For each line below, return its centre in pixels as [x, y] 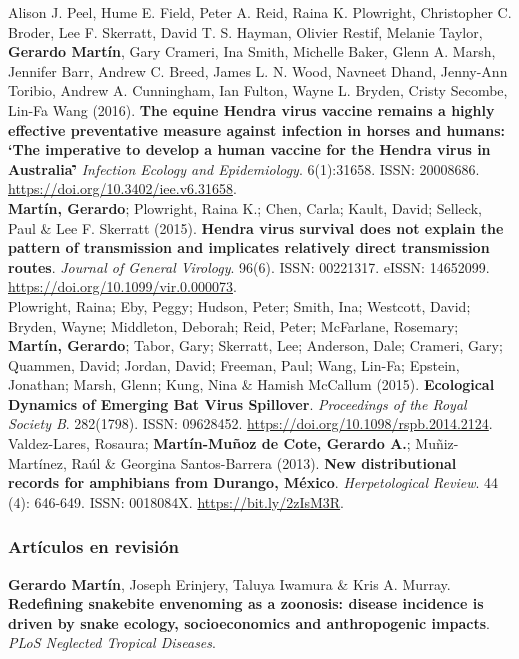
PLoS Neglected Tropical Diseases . [112, 642]
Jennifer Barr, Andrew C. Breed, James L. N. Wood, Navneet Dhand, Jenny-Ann [258, 70]
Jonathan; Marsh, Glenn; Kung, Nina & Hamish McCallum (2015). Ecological [251, 384]
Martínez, [37, 462]
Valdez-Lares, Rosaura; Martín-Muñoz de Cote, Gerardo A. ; [209, 443]
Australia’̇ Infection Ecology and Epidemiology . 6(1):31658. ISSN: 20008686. [244, 168]
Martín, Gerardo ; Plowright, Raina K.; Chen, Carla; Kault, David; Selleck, [245, 207]
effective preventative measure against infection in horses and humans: [257, 129]
